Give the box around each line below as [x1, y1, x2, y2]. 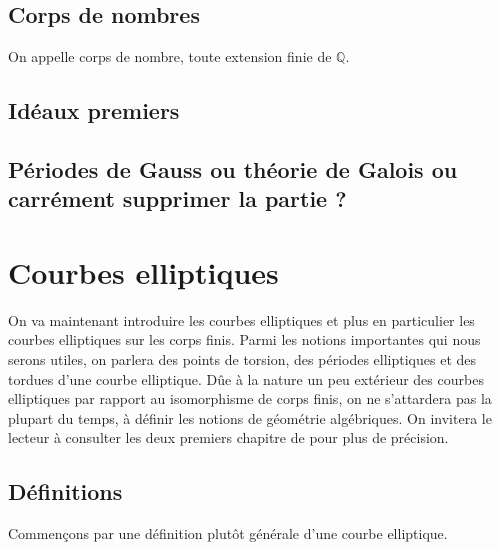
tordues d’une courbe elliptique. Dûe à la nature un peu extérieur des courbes [8, 368, 484, 389]
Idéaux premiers [8, 95, 180, 126]
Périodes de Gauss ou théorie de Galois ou [8, 153, 458, 184]
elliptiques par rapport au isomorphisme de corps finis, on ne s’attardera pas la [8, 388, 492, 409]
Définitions [8, 476, 123, 507]
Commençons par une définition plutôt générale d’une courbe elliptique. [8, 523, 448, 544]
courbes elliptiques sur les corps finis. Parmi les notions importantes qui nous [8, 329, 481, 350]
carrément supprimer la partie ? [8, 183, 347, 214]
